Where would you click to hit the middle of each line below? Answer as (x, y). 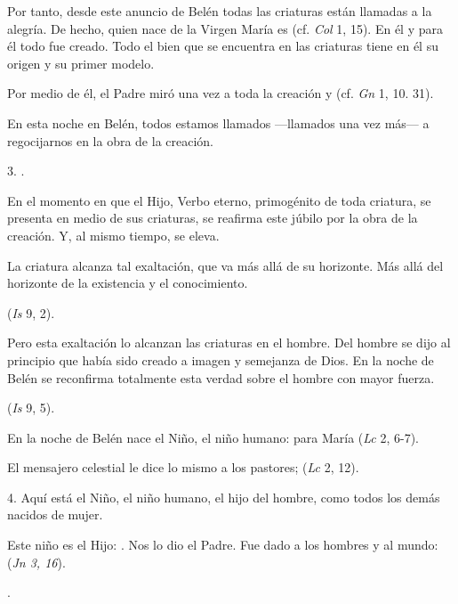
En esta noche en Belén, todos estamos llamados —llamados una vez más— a (218, 122)
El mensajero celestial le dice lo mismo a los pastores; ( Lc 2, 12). (183, 467)
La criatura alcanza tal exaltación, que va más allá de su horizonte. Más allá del (225, 265)
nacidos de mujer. (55, 514)
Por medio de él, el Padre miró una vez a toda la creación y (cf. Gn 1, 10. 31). (221, 93)
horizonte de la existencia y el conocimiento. (128, 283)
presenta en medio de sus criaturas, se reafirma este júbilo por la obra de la (213, 218)
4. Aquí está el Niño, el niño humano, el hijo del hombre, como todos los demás (224, 497)
